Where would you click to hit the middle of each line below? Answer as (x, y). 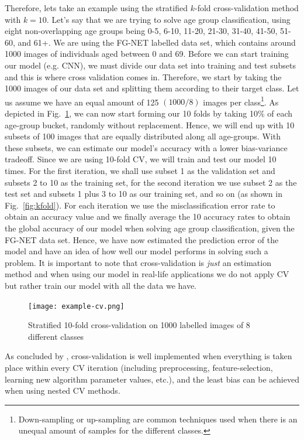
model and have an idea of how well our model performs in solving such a (137, 251)
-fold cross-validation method (246, 8)
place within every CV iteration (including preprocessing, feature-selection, (139, 367)
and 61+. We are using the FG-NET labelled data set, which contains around (157, 42)
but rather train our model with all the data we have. (101, 285)
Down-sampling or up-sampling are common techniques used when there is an (158, 419)
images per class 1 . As (241, 101)
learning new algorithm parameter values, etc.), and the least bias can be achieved (152, 379)
